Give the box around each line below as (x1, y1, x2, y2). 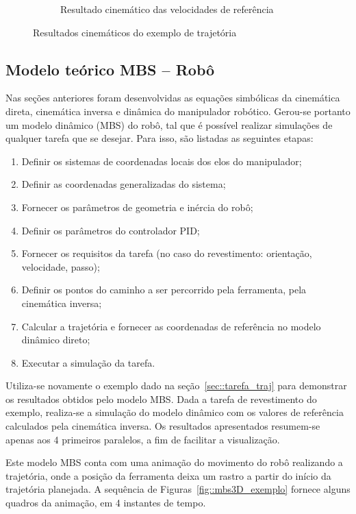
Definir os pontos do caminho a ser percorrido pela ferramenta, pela (21, 282, 307, 297)
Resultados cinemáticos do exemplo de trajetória (33, 25, 237, 39)
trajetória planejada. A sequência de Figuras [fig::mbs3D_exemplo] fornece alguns (5, 482, 351, 496)
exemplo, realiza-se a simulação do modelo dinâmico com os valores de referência (5, 405, 344, 419)
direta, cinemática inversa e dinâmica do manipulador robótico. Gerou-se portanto (5, 103, 351, 118)
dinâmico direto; (21, 332, 90, 347)
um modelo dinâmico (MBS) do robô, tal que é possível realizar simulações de (5, 117, 333, 132)
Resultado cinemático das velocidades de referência (60, 2, 274, 16)
